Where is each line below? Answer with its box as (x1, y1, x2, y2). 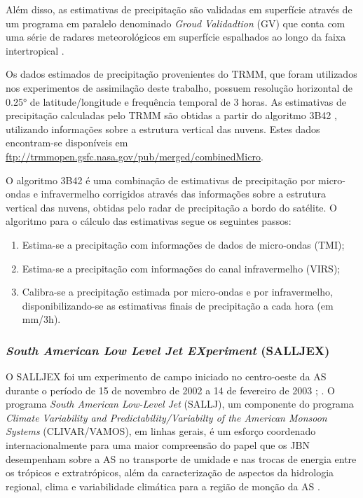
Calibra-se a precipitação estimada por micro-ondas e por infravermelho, (22, 284, 333, 299)
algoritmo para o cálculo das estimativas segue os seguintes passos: (6, 214, 292, 228)
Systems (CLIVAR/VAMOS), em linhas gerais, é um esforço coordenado (6, 424, 316, 438)
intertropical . (6, 43, 64, 57)
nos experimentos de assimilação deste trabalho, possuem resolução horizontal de (6, 80, 353, 95)
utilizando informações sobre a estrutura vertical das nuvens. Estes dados (6, 121, 320, 136)
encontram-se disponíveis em (6, 135, 128, 150)
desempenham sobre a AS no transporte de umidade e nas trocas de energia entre (6, 451, 357, 466)
